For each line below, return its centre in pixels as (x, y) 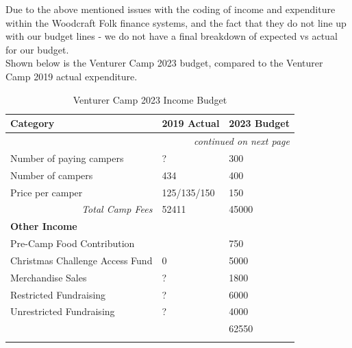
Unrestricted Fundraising (63, 311)
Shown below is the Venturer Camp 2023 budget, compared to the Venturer (164, 63)
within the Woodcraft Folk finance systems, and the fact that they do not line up (176, 22)
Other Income (44, 226)
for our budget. (37, 49)
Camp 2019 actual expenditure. (72, 76)
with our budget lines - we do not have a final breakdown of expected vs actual (172, 36)
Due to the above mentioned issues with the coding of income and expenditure (171, 9)
